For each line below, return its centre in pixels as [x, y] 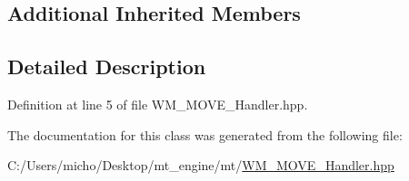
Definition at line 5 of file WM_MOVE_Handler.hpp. [158, 104]
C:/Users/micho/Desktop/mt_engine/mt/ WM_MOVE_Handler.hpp [201, 165]
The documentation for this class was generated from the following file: [205, 134]
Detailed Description [107, 67]
